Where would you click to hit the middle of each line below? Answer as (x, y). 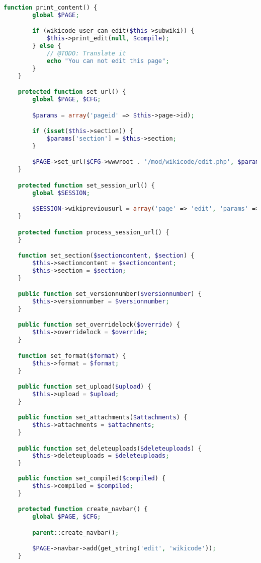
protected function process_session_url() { (94, 232)
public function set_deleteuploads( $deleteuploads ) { (110, 448)
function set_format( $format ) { (72, 356)
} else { (47, 46)
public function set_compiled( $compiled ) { (92, 479)
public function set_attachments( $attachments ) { (103, 418)
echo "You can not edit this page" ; (108, 61)
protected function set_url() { (72, 92)
